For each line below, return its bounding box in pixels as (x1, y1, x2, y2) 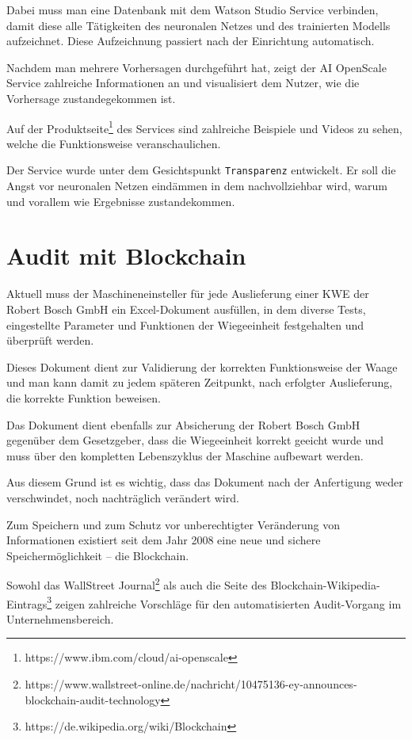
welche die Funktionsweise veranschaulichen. (6, 135, 221, 151)
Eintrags (6, 595, 48, 612)
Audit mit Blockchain (6, 239, 246, 272)
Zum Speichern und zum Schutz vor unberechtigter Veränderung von (6, 516, 341, 532)
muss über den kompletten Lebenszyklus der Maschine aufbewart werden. (6, 447, 364, 463)
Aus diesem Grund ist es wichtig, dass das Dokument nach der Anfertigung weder (6, 474, 403, 490)
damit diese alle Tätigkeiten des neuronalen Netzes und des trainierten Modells (6, 17, 391, 33)
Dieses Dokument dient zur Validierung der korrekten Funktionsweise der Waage (6, 358, 398, 375)
